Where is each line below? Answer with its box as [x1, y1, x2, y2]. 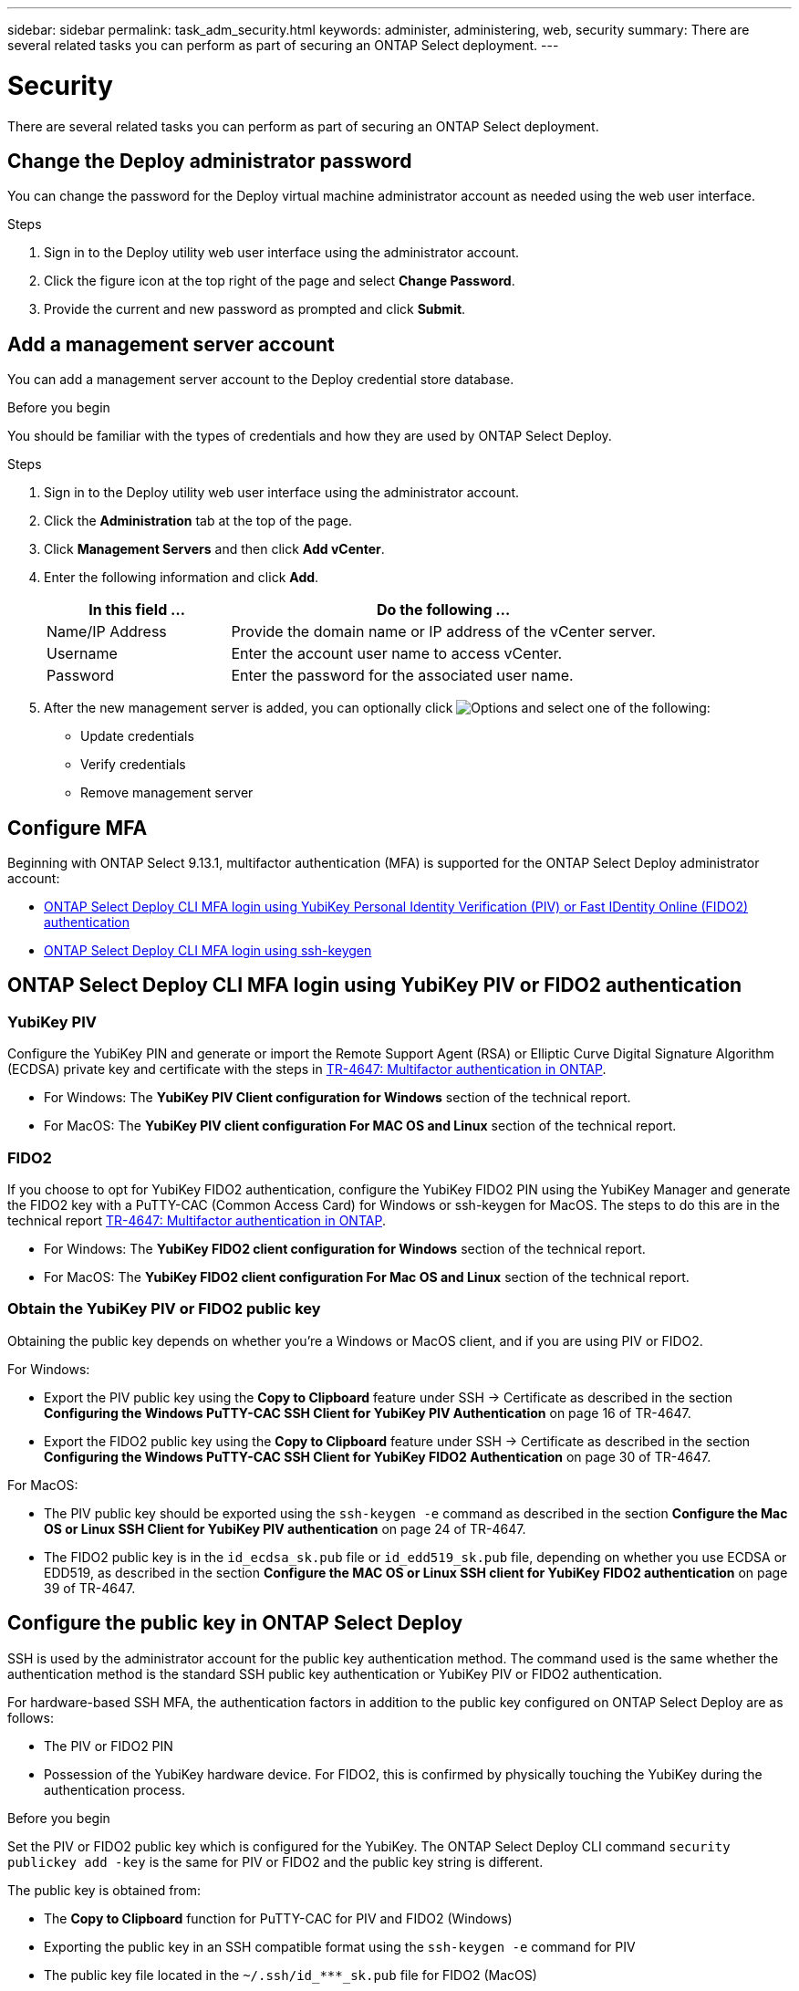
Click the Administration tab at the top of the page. [44, 513, 352, 529]
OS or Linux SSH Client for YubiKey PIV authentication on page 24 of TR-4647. [44, 1520, 526, 1537]
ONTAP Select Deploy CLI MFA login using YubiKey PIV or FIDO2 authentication [7, 974, 742, 997]
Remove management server [80, 785, 254, 801]
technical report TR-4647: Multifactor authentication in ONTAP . [7, 1213, 386, 1228]
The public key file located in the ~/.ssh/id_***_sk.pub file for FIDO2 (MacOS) [44, 1966, 537, 1983]
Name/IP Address [47, 622, 167, 641]
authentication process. [44, 1781, 185, 1798]
